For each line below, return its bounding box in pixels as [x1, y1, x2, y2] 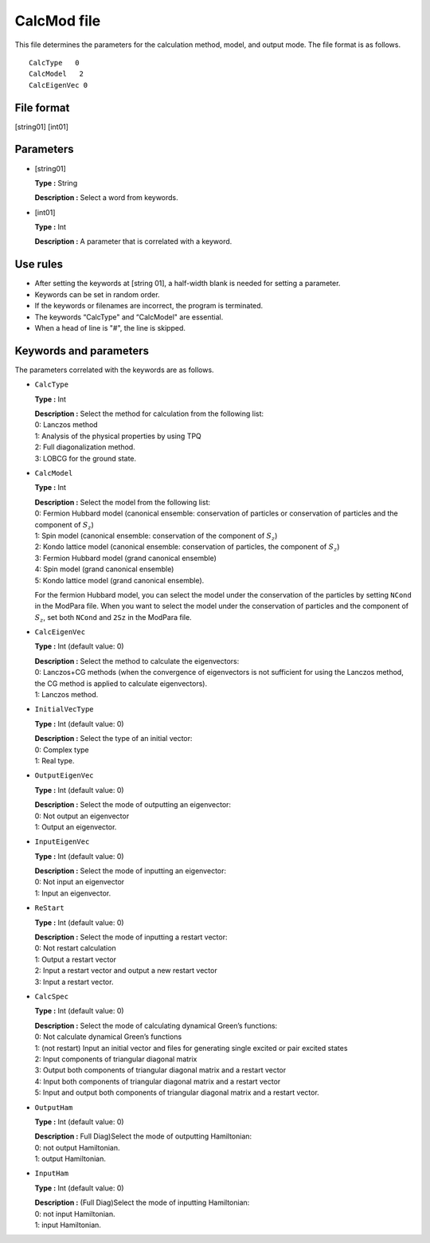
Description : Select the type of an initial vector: [34, 734, 193, 743]
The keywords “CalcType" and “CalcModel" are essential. [34, 312, 224, 322]
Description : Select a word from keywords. [34, 193, 178, 202]
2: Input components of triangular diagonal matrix [34, 1054, 197, 1064]
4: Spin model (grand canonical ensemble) [34, 564, 174, 574]
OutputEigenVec [34, 771, 95, 780]
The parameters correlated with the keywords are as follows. [14, 365, 214, 374]
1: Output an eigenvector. [34, 821, 117, 832]
